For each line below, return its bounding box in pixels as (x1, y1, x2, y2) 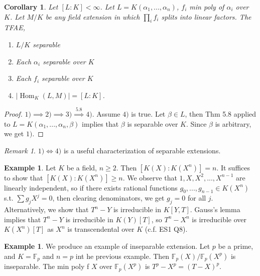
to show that (4, 172, 43, 182)
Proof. (4, 109, 23, 119)
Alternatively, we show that (4, 204, 89, 215)
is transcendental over (67, 224, 135, 234)
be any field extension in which (45, 11, 140, 22)
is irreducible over (192, 214, 247, 224)
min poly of (189, 2, 224, 12)
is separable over (127, 118, 178, 129)
